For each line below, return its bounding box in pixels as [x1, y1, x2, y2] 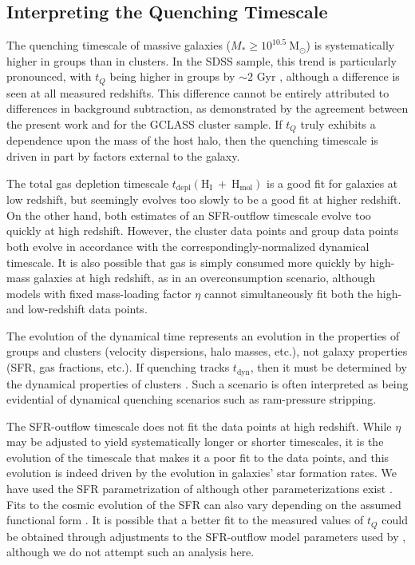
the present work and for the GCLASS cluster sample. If [6, 116, 283, 133]
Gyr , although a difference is [256, 68, 400, 85]
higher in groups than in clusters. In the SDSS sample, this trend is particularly [6, 52, 397, 69]
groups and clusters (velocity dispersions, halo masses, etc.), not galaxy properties [6, 343, 408, 360]
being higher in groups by [109, 68, 235, 85]
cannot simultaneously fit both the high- [204, 284, 402, 301]
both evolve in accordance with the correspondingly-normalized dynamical [6, 237, 370, 254]
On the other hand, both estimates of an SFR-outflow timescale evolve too [6, 206, 371, 223]
